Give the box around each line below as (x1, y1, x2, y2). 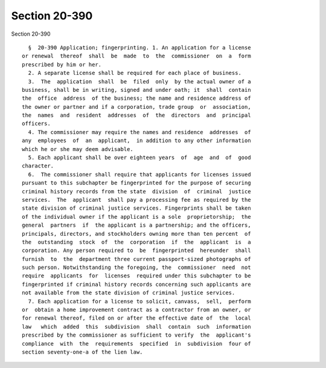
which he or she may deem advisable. (22, 146, 134, 152)
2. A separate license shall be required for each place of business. (28, 69, 241, 77)
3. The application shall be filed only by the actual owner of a (28, 78, 251, 85)
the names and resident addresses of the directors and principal (22, 112, 251, 119)
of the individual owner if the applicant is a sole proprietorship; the (22, 213, 251, 220)
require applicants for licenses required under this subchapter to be (22, 273, 251, 279)
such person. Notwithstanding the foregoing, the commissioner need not (22, 264, 251, 271)
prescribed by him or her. (22, 61, 102, 68)
